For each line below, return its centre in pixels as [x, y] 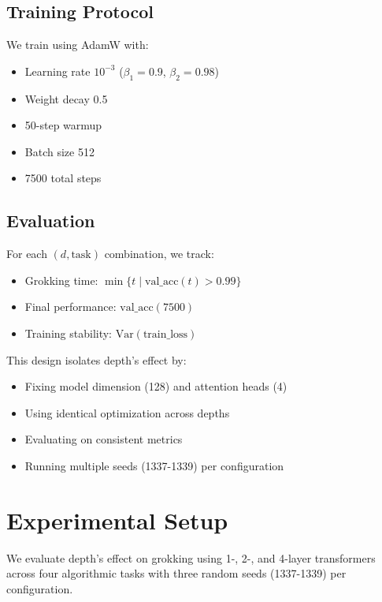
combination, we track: [159, 254]
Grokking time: [61, 280]
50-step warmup [63, 125]
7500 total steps [63, 178]
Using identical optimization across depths [127, 412]
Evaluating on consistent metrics [104, 439]
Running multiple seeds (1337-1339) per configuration [154, 465]
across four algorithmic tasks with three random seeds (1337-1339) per [176, 573]
